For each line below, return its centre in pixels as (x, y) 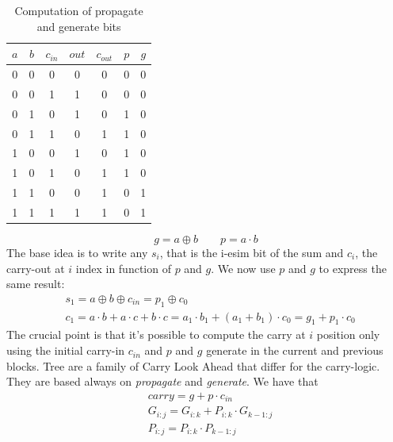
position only (348, 334)
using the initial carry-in (66, 350)
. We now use (243, 268)
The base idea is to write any (77, 253)
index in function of (123, 268)
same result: (36, 284)
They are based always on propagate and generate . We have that (162, 381)
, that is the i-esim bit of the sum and (252, 253)
